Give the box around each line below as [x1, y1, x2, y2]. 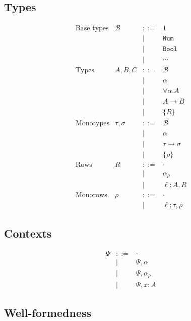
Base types [75, 25, 109, 32]
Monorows [75, 192, 107, 199]
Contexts [4, 225, 52, 241]
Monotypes [75, 119, 109, 127]
